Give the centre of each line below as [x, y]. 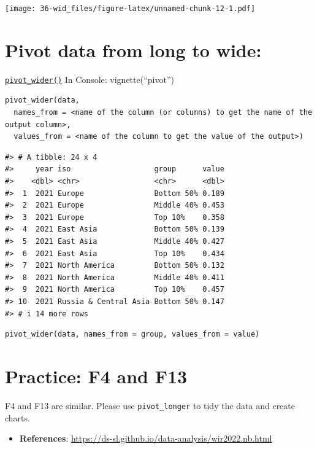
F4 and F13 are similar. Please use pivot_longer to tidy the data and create [150, 405]
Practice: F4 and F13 [96, 376]
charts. [17, 417]
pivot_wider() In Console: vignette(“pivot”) [90, 79]
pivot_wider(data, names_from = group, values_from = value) [132, 334]
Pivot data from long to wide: [133, 49]
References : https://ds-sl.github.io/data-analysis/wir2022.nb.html [146, 438]
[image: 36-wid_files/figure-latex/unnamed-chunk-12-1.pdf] [130, 9]
